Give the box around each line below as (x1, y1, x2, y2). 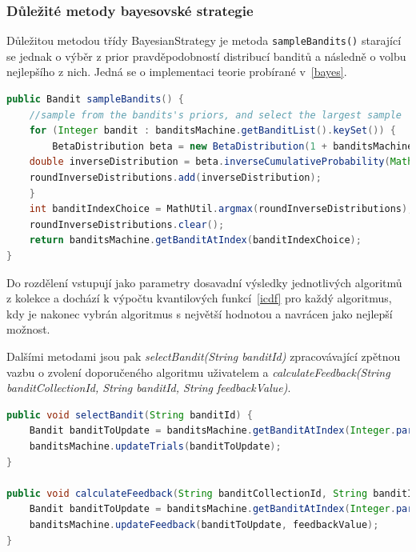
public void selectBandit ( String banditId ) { (6, 409, 253, 421)
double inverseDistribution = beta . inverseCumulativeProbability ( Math (29, 156, 414, 168)
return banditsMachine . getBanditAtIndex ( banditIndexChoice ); (29, 234, 362, 246)
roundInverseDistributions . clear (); (29, 218, 225, 230)
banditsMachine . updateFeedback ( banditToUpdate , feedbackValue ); (29, 518, 379, 530)
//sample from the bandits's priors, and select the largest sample (29, 109, 402, 121)
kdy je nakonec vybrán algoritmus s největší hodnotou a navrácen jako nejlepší (6, 305, 393, 322)
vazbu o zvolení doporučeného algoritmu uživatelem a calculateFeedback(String (6, 363, 390, 380)
